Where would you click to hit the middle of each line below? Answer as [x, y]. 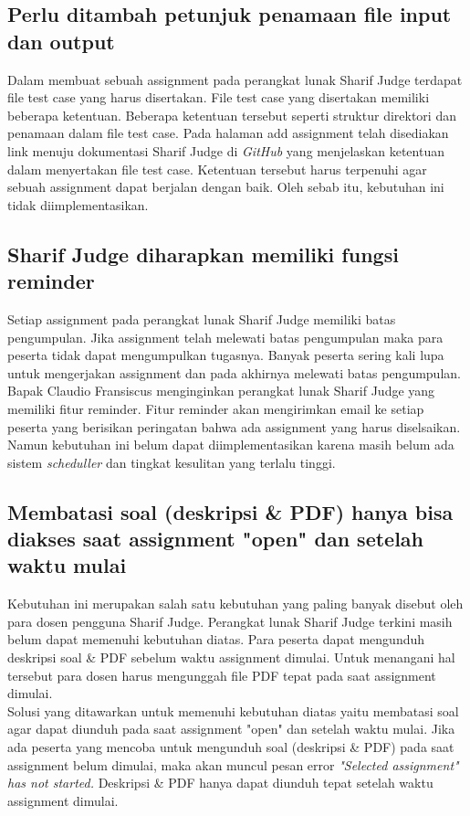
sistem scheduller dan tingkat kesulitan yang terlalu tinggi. [172, 462]
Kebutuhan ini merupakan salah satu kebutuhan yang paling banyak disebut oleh [235, 604]
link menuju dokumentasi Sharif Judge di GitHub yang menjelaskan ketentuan [226, 150]
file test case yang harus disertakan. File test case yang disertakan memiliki [219, 97]
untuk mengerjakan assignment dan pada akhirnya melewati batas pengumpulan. [234, 372]
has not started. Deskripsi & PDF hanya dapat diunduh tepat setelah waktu [220, 783]
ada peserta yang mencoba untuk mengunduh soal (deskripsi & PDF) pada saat [231, 747]
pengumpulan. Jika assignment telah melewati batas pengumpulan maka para [225, 337]
